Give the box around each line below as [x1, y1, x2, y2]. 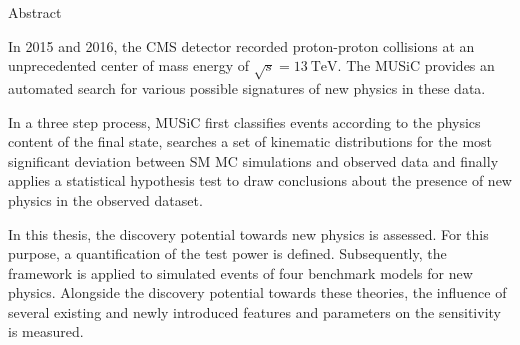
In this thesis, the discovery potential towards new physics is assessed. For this [8, 223, 489, 244]
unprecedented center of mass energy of [8, 55, 249, 76]
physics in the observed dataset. [8, 189, 203, 210]
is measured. [8, 321, 84, 342]
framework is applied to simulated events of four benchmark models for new [8, 262, 473, 283]
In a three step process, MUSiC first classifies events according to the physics [8, 111, 481, 132]
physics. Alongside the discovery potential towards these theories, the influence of [8, 282, 507, 303]
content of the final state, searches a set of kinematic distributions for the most [8, 131, 493, 152]
